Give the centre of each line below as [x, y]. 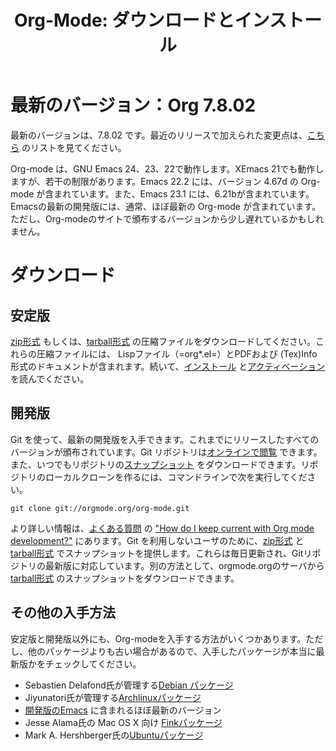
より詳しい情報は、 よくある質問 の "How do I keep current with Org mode [162, 528]
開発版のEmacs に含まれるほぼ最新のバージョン [123, 710]
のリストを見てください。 [74, 147]
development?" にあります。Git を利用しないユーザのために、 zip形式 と [157, 540]
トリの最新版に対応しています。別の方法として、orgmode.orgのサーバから [171, 565]
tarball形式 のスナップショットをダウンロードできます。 [125, 578]
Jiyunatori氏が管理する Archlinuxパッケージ [113, 697]
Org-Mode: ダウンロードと [124, 20]
